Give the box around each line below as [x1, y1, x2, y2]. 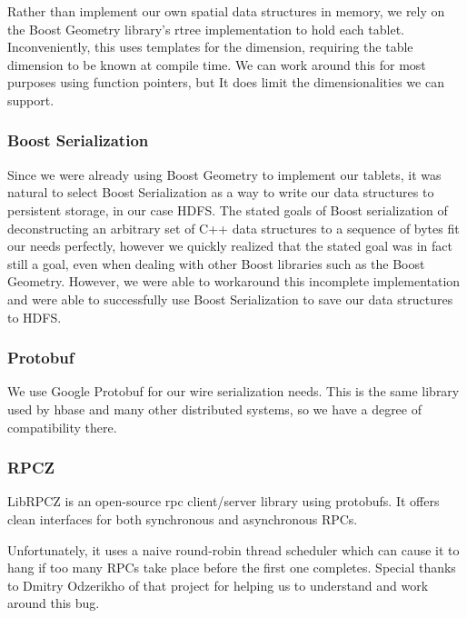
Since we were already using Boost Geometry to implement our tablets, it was [7, 164, 442, 184]
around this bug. [7, 593, 100, 613]
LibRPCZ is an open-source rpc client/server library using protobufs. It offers [7, 492, 440, 511]
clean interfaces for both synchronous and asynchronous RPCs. [7, 509, 358, 528]
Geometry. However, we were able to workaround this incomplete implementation [7, 272, 461, 291]
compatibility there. [7, 417, 117, 436]
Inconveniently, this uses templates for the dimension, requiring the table [7, 37, 413, 56]
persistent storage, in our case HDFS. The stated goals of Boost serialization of [7, 200, 448, 219]
